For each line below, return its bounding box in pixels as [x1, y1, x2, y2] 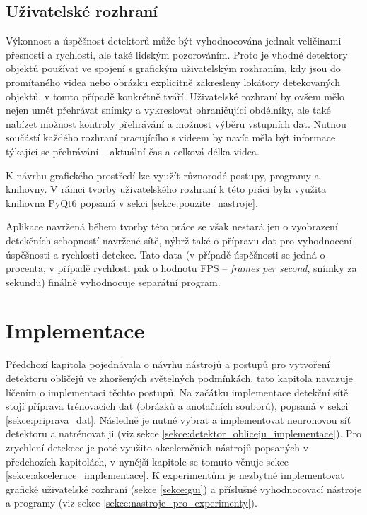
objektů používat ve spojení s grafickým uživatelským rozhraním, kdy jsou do [6, 61, 341, 76]
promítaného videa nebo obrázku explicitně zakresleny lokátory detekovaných [6, 74, 341, 89]
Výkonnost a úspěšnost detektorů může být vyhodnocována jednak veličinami [6, 33, 342, 48]
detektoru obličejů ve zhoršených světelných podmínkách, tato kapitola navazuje [6, 371, 354, 386]
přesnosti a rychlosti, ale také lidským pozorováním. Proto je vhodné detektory [6, 47, 348, 61]
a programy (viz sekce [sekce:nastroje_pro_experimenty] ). [6, 495, 257, 510]
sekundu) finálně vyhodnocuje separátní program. [6, 274, 221, 289]
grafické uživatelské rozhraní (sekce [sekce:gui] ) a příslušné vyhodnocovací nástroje [6, 481, 362, 496]
